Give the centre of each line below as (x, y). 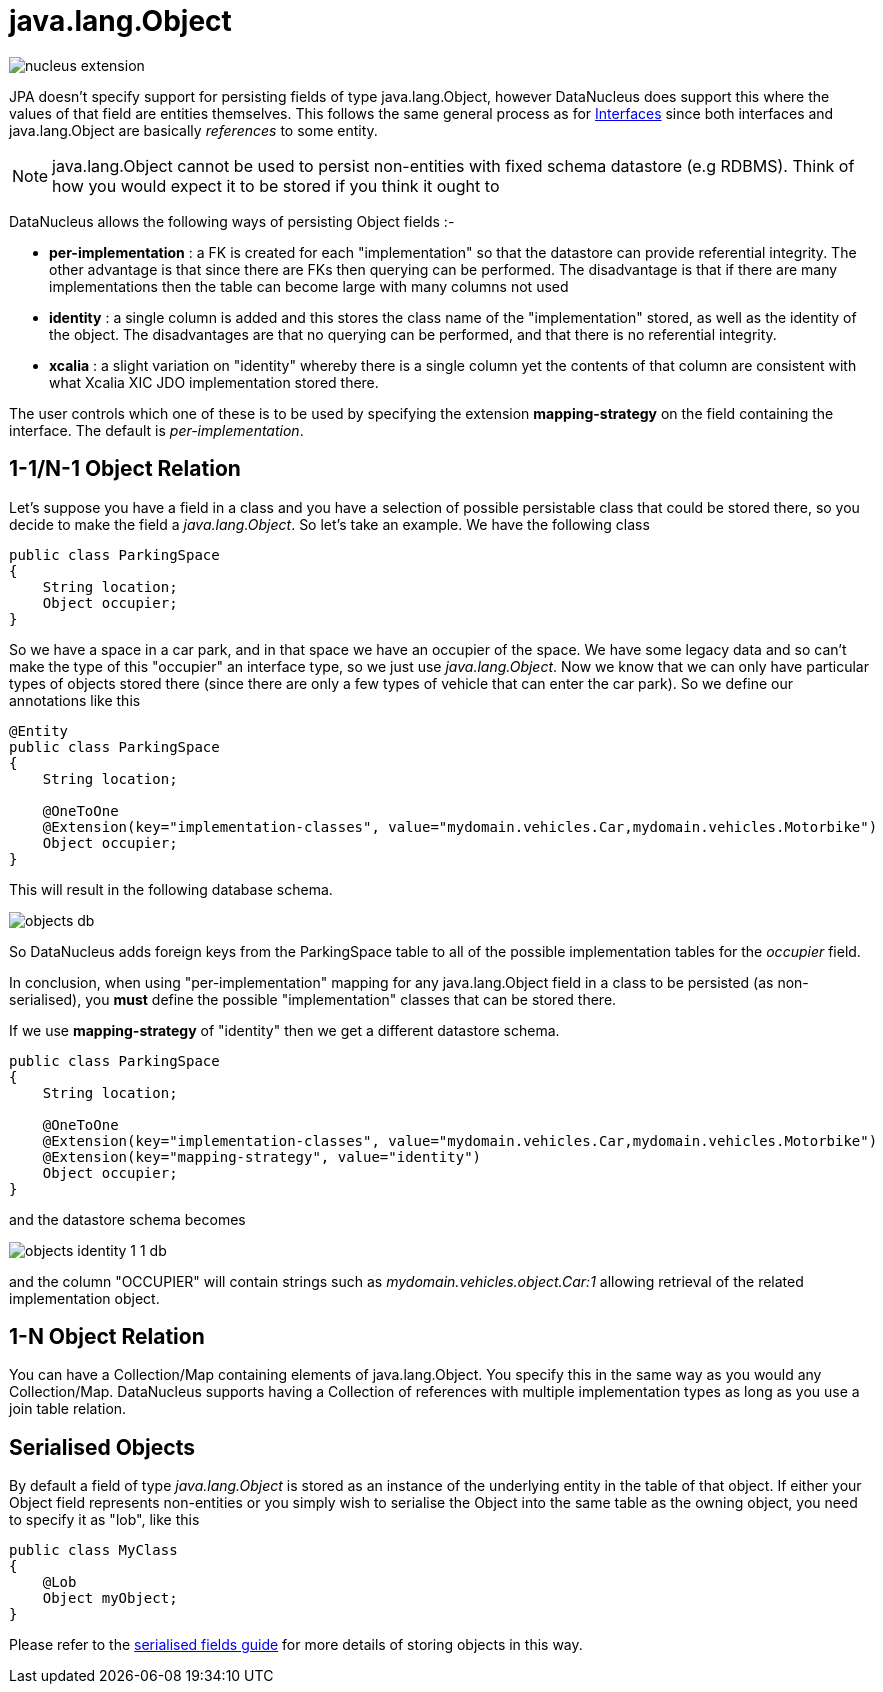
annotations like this (75, 700)
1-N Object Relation (107, 1337)
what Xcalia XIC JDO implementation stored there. (214, 382)
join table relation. (68, 1409)
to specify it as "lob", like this (104, 1520)
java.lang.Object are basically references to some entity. (193, 130)
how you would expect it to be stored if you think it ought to (276, 185)
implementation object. (84, 1298)
